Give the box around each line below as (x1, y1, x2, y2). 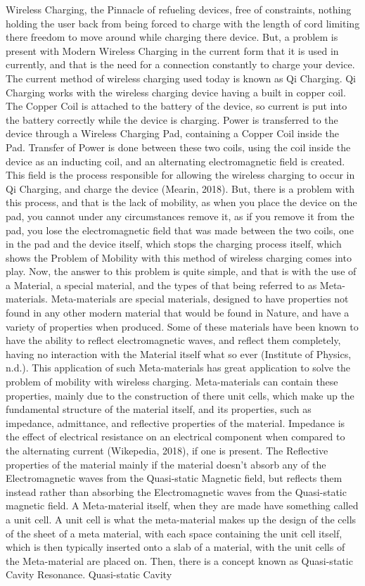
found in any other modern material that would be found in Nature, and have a (6, 305, 350, 320)
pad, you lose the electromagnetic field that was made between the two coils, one (6, 222, 354, 237)
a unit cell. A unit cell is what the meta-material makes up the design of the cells (6, 511, 357, 526)
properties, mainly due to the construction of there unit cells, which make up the (6, 388, 354, 402)
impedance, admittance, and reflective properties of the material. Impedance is (6, 415, 345, 430)
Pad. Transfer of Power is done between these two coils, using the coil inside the (6, 139, 351, 154)
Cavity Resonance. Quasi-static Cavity (6, 567, 172, 582)
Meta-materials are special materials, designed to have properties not (51, 291, 349, 306)
